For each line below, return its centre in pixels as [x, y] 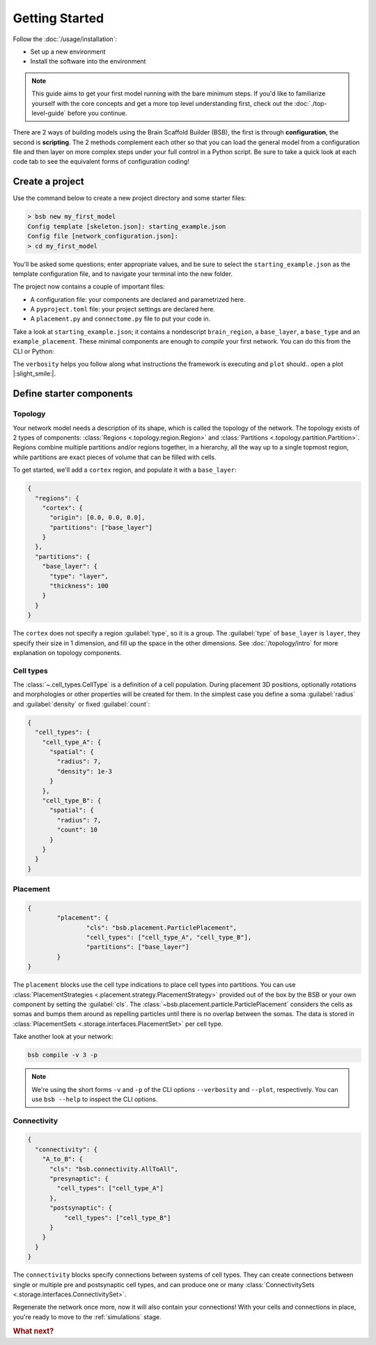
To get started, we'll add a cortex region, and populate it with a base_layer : [125, 470]
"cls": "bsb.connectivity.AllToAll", [114, 1169]
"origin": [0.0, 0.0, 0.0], [97, 518]
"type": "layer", [79, 576]
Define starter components [73, 394]
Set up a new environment [68, 52]
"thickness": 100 [79, 586]
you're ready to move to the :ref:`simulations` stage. [87, 1316]
